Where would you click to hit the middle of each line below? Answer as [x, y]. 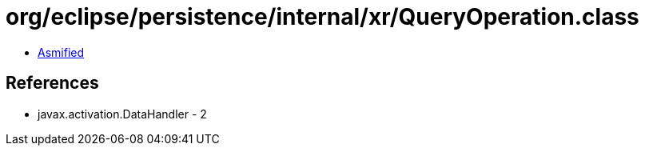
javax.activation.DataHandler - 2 [122, 114]
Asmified [61, 52]
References [52, 83]
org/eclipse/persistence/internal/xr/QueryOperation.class [322, 17]
